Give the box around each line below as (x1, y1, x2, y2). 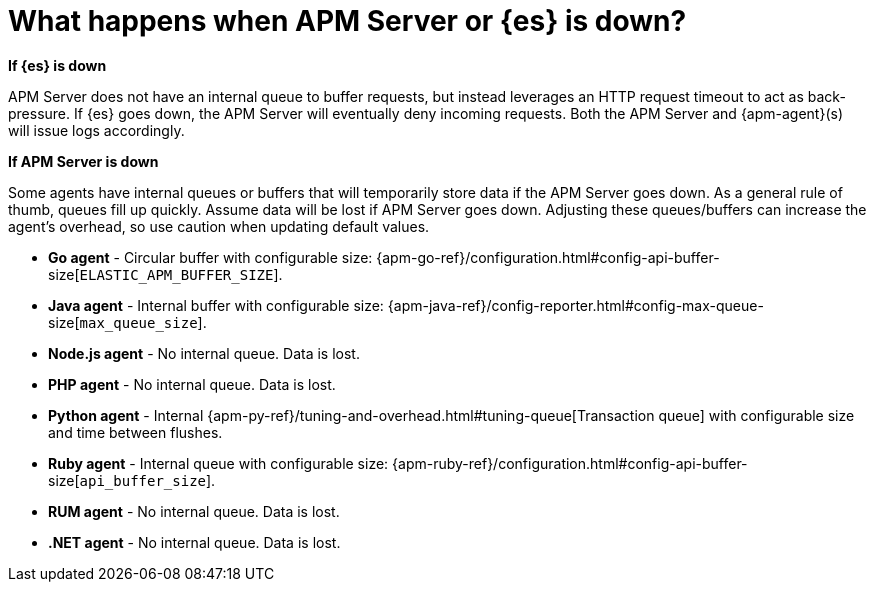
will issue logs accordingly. (8, 121, 185, 139)
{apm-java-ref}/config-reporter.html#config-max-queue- (387, 296, 764, 314)
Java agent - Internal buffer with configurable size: (48, 296, 384, 314)
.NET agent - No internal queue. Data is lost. (48, 533, 341, 551)
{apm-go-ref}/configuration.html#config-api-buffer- (376, 248, 720, 266)
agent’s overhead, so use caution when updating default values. (8, 217, 430, 235)
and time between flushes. (48, 423, 223, 441)
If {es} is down (8, 56, 107, 74)
